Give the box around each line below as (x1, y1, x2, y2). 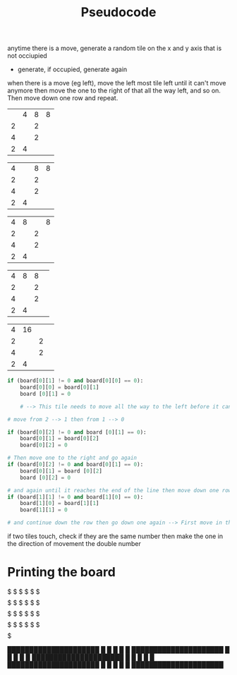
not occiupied (7, 51, 47, 60)
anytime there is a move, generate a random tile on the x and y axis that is (7, 44, 222, 53)
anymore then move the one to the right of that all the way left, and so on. (7, 86, 221, 95)
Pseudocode (80, 4, 157, 20)
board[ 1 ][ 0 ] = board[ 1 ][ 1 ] (20, 500, 99, 507)
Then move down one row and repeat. (7, 94, 119, 102)
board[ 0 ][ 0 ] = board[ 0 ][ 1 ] (20, 384, 99, 391)
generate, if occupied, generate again (17, 65, 128, 74)
